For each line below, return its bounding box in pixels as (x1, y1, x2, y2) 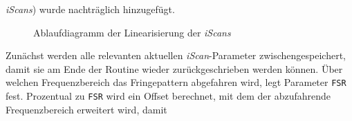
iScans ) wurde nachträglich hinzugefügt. (6, 2, 175, 16)
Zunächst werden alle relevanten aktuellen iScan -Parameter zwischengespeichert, (6, 48, 346, 63)
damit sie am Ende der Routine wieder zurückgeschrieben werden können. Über (6, 61, 343, 76)
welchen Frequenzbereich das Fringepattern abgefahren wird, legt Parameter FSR (6, 75, 346, 89)
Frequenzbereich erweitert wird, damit (6, 102, 167, 116)
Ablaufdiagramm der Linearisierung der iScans (33, 25, 231, 39)
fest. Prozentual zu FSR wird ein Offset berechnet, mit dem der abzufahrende (6, 89, 331, 103)
